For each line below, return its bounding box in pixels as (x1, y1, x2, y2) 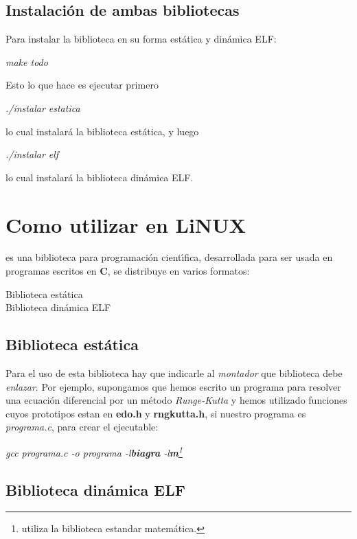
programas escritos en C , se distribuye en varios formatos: (5, 264, 250, 278)
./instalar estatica (5, 100, 80, 115)
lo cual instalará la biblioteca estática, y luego (5, 124, 199, 138)
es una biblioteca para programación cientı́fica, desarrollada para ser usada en (5, 250, 333, 264)
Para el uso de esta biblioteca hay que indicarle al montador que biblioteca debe (5, 366, 343, 380)
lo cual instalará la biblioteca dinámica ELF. (5, 170, 194, 184)
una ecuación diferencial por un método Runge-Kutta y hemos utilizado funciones (5, 393, 347, 407)
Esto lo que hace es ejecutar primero (5, 78, 159, 92)
